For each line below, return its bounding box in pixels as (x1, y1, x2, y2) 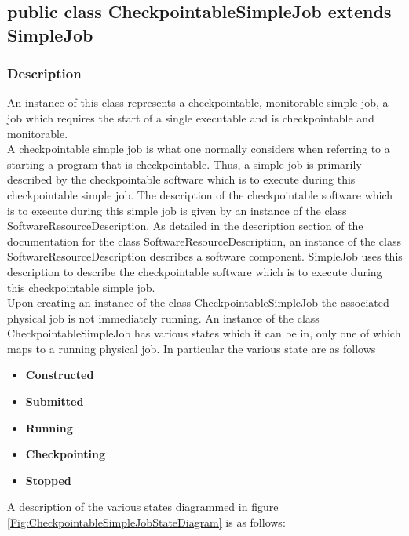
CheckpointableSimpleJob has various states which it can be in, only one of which (7, 325, 401, 341)
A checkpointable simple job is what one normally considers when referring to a (7, 140, 390, 157)
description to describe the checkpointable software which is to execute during (7, 263, 382, 279)
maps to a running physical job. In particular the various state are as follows (7, 340, 376, 356)
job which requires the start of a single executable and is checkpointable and (7, 109, 374, 126)
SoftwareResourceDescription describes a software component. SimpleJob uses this (7, 248, 403, 264)
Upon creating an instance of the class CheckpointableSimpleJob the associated (7, 294, 389, 311)
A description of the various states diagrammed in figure (7, 498, 279, 515)
